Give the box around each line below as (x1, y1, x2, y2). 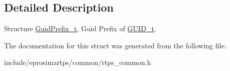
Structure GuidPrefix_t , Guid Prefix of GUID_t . (4, 23, 156, 34)
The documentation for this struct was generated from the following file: (4, 40, 226, 50)
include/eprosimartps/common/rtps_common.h (4, 57, 151, 67)
